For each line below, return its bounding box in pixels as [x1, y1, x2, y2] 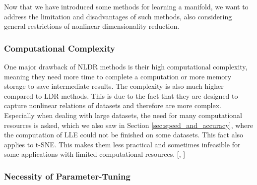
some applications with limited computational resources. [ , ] [4, 149, 186, 159]
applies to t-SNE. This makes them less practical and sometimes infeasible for [4, 139, 241, 149]
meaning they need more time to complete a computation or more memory [4, 71, 232, 81]
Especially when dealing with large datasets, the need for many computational [4, 110, 243, 120]
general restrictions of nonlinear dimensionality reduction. [4, 21, 180, 31]
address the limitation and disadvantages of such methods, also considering [4, 11, 232, 21]
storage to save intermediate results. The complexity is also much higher [4, 81, 224, 91]
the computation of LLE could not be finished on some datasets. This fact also [4, 129, 244, 140]
